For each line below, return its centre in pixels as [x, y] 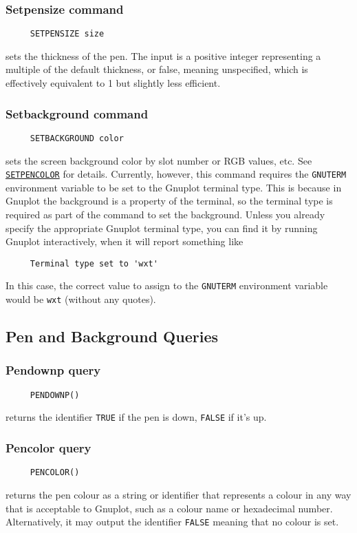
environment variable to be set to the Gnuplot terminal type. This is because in [174, 187]
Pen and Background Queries [112, 336]
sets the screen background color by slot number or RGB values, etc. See [159, 160]
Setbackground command [77, 113]
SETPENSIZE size [67, 34]
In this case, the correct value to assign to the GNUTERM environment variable [167, 285]
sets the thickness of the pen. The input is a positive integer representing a [163, 55]
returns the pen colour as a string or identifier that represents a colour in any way [178, 494]
